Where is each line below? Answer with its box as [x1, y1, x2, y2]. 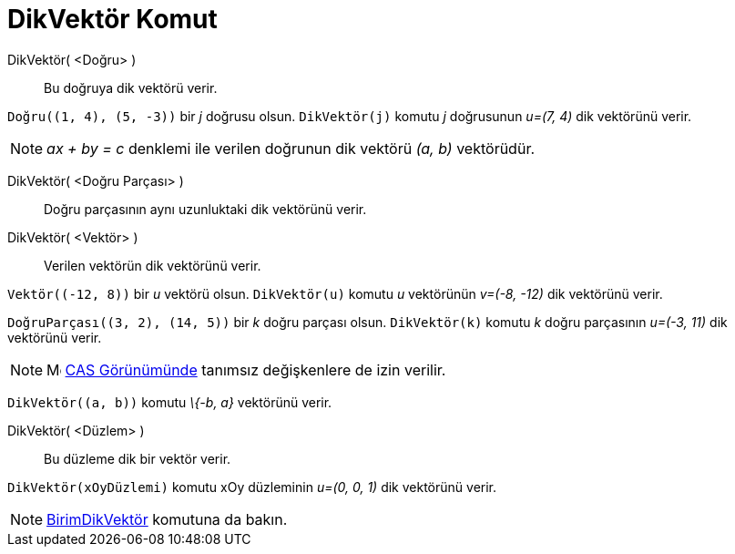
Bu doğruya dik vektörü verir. [44, 79, 218, 96]
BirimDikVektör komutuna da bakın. [46, 509, 288, 528]
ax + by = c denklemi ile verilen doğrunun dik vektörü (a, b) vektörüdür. [46, 138, 536, 158]
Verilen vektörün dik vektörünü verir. [44, 257, 261, 273]
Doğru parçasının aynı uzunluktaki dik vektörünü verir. [44, 200, 367, 217]
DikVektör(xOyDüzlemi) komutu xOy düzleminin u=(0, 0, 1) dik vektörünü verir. [7, 478, 497, 495]
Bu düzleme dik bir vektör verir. [44, 450, 231, 467]
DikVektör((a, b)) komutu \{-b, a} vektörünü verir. [7, 394, 332, 410]
